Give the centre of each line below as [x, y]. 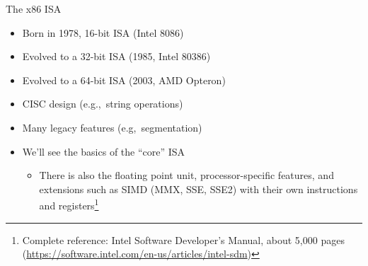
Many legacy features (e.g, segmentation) [112, 127]
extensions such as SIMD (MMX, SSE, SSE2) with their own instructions [199, 189]
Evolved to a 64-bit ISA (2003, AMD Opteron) [124, 80]
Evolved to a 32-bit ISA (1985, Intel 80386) [116, 56]
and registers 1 [69, 204]
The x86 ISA [34, 8]
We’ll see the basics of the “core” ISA [104, 151]
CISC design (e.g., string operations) [103, 104]
